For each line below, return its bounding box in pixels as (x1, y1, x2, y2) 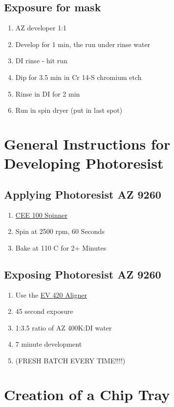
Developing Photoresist (4, 153, 164, 173)
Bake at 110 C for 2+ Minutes (15, 242, 107, 253)
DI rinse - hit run (15, 55, 67, 66)
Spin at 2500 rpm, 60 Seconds (15, 226, 105, 236)
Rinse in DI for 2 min (15, 88, 80, 99)
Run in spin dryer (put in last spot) (15, 105, 123, 115)
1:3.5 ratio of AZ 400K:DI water (15, 322, 112, 332)
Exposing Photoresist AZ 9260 (4, 266, 161, 281)
